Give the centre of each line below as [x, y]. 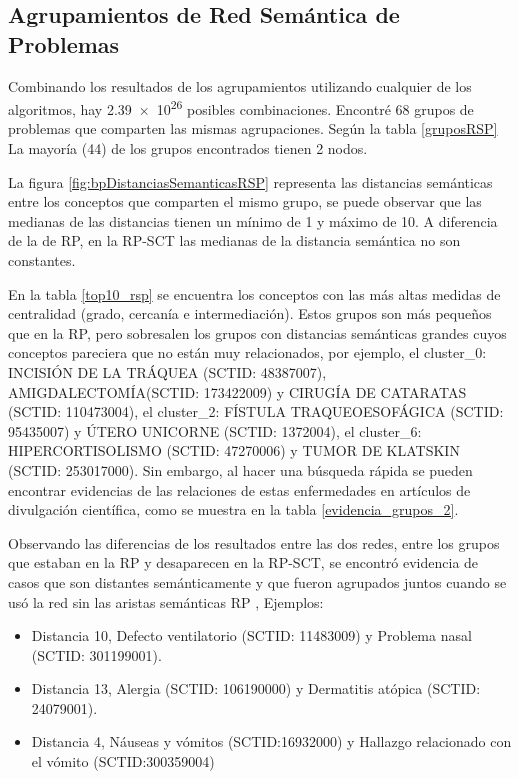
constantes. [42, 260]
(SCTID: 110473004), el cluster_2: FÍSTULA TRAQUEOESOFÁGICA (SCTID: [256, 411]
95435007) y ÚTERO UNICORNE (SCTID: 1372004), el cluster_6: [215, 430]
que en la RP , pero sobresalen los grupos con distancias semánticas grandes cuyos [257, 332]
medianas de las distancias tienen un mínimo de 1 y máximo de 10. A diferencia [253, 220]
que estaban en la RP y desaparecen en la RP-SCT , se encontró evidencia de [243, 562]
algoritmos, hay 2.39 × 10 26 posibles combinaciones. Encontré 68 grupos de [241, 107]
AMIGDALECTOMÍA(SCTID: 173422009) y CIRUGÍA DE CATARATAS [237, 391]
